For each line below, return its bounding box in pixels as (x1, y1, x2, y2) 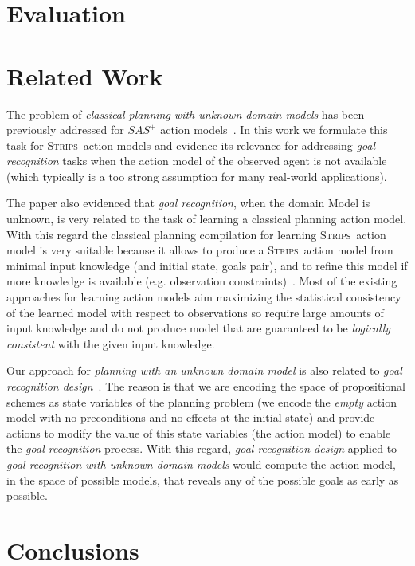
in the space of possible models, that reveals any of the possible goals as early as (6, 471, 399, 488)
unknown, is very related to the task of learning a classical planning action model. (6, 210, 407, 227)
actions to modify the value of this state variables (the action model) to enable (6, 424, 391, 441)
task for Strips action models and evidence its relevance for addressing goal (6, 136, 376, 153)
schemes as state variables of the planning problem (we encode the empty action (6, 393, 397, 410)
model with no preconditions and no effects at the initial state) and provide (6, 409, 375, 426)
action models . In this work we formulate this (160, 121, 388, 138)
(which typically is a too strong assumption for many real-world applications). (6, 167, 387, 184)
